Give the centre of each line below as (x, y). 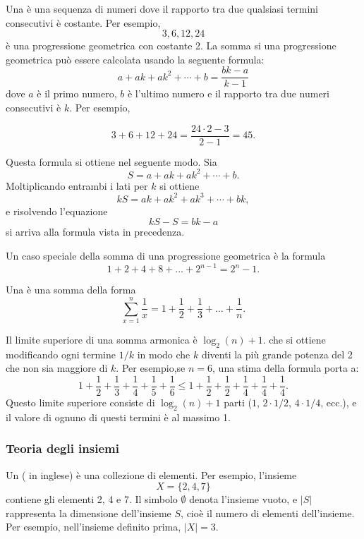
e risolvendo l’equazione (57, 211)
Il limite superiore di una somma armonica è (102, 339)
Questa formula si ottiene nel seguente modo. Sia (111, 161)
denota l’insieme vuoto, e (243, 499)
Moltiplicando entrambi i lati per (77, 185)
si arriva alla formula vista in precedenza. (95, 232)
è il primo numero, (77, 93)
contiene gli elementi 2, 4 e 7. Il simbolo (92, 499)
